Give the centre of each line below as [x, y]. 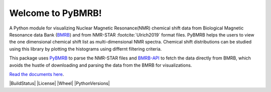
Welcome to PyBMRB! [56, 13]
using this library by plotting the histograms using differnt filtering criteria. [86, 49]
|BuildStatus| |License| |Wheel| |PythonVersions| [59, 83]
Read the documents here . [37, 74]
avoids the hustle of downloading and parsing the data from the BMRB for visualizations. [101, 65]
